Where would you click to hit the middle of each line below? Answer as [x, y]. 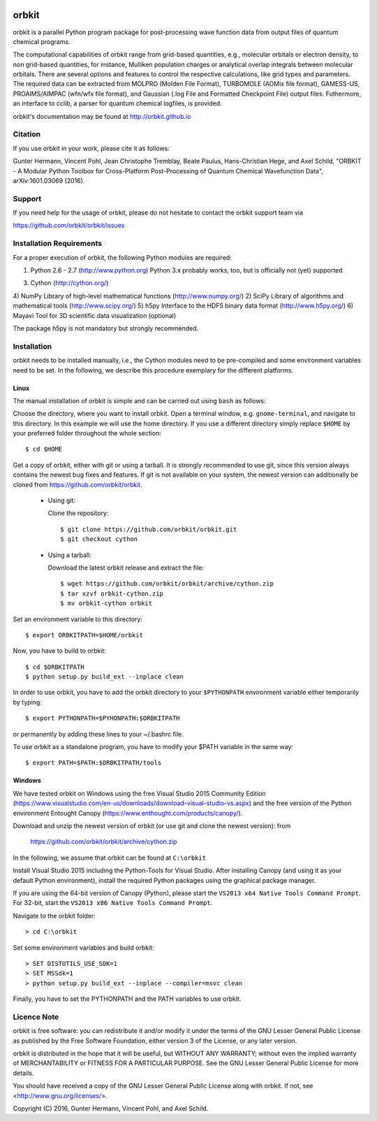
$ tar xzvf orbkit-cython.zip [112, 593]
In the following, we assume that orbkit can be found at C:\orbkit [109, 858]
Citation [27, 134]
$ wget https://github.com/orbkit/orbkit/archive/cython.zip [167, 584]
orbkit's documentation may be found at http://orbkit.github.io [102, 116]
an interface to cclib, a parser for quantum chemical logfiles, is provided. [117, 103]
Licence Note [36, 1017]
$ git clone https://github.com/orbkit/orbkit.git [149, 529]
